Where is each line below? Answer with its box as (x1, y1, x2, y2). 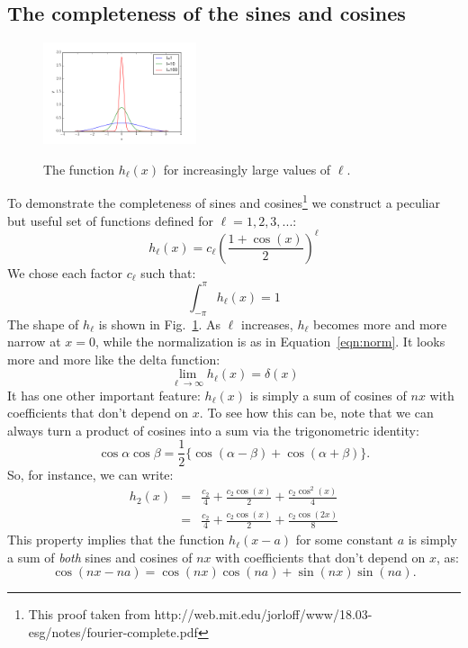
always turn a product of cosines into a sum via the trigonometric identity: (7, 420, 419, 439)
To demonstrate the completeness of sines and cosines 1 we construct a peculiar (7, 191, 440, 212)
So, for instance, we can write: (7, 464, 174, 483)
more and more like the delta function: (7, 349, 220, 368)
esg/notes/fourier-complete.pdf (28, 622, 198, 641)
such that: (140, 263, 196, 282)
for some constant (295, 530, 393, 549)
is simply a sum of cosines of (249, 385, 407, 404)
